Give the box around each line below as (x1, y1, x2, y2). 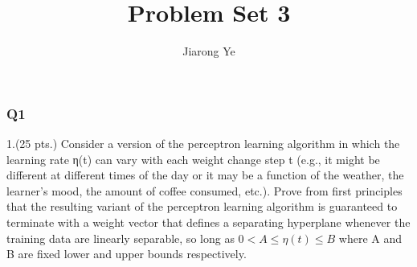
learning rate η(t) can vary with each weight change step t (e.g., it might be (6, 150, 380, 167)
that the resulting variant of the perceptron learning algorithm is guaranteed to (6, 198, 398, 215)
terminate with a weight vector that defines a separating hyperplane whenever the (6, 213, 411, 230)
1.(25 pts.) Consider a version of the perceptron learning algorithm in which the (6, 135, 400, 152)
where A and (338, 229, 403, 246)
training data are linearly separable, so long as (6, 229, 235, 246)
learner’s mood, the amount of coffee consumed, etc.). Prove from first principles (6, 182, 403, 199)
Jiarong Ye (182, 43, 235, 60)
